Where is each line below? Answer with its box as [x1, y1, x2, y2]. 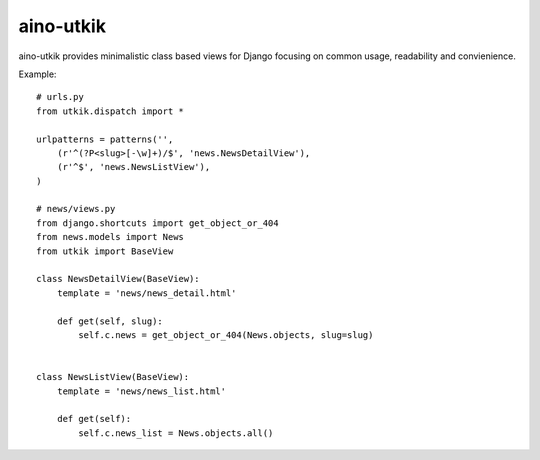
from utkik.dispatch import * [36, 105, 185, 117]
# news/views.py [36, 203, 116, 215]
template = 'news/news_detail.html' [56, 287, 237, 299]
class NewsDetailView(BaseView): [36, 273, 200, 285]
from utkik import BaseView [36, 245, 174, 257]
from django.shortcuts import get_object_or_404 [36, 217, 279, 229]
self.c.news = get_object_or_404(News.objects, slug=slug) [78, 329, 374, 340]
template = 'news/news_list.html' [56, 385, 227, 397]
